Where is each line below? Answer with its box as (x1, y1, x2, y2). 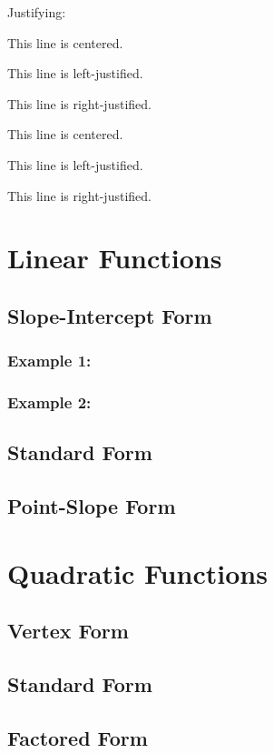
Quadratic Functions (7, 554, 268, 591)
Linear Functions (7, 239, 222, 276)
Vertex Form (7, 617, 129, 645)
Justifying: (7, 3, 66, 21)
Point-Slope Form (7, 492, 176, 520)
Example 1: (7, 349, 92, 372)
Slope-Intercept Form (7, 301, 212, 329)
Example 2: (7, 391, 92, 414)
